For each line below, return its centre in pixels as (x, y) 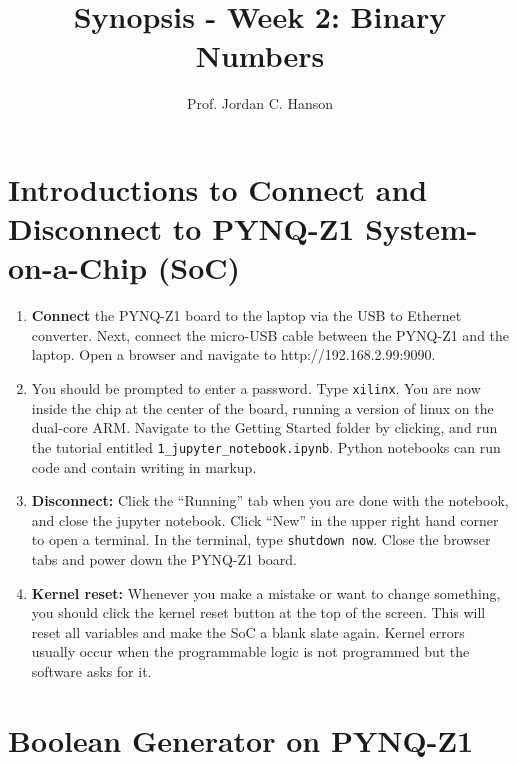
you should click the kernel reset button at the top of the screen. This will (258, 612)
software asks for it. (91, 670)
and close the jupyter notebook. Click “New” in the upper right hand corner (265, 519)
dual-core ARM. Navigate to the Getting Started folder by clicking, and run (264, 427)
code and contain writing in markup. (144, 466)
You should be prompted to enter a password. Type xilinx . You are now (256, 388)
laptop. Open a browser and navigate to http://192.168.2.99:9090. (233, 354)
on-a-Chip (78, 267)
